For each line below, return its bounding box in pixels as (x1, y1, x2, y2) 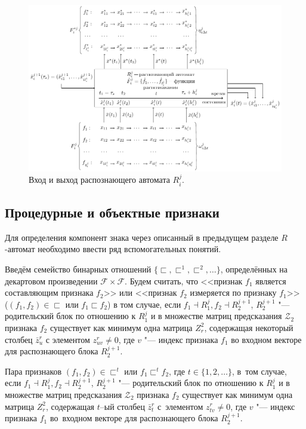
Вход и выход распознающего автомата (29, 173, 170, 186)
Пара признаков (5, 364, 62, 377)
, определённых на (220, 263, 288, 275)
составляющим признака (5, 286, 94, 299)
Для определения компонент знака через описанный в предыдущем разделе (5, 231, 279, 243)
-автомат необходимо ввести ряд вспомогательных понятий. (5, 243, 221, 255)
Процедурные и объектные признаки (5, 203, 220, 222)
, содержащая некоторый (204, 321, 293, 333)
